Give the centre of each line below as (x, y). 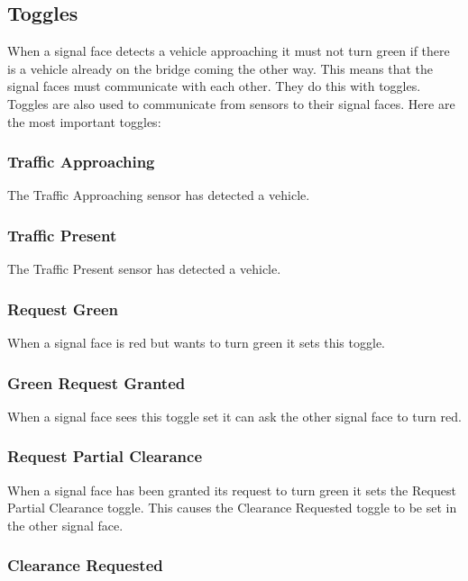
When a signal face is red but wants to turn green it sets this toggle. (196, 343)
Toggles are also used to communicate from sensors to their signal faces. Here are (231, 103)
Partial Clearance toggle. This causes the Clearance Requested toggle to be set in (232, 508)
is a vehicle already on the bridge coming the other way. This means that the (220, 68)
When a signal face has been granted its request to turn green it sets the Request (232, 490)
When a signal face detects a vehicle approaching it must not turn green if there (229, 51)
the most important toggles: (84, 121)
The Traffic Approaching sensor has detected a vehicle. (159, 195)
